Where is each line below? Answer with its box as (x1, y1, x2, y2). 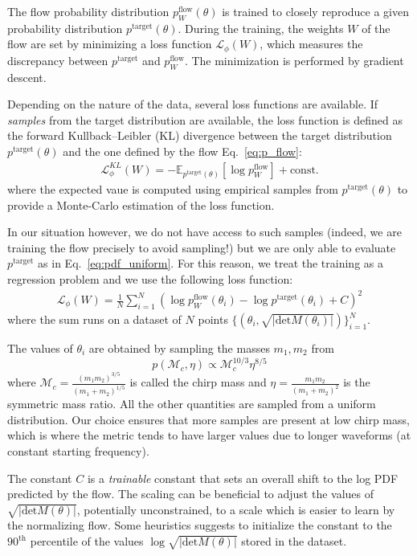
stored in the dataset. (241, 533, 347, 550)
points (198, 311, 228, 328)
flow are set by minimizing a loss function (7, 35, 212, 52)
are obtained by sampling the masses (88, 340, 270, 357)
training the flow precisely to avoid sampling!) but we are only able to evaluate (7, 239, 396, 256)
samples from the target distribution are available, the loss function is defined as (7, 111, 403, 128)
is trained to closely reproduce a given (222, 3, 409, 19)
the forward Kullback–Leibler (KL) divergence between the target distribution (7, 127, 392, 144)
